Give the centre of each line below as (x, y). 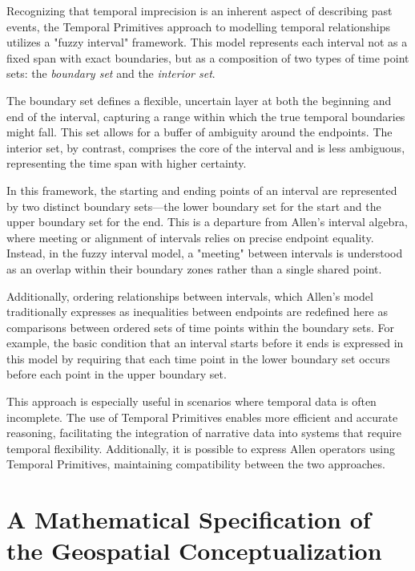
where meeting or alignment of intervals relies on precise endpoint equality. (190, 237)
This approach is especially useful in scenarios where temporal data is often (191, 401)
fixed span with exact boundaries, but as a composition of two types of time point (208, 57)
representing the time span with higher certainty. (127, 163)
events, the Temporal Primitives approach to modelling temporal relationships (199, 26)
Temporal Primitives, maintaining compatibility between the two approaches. (196, 464)
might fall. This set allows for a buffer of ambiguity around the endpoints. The (199, 132)
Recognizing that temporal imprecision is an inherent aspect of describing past (199, 10)
